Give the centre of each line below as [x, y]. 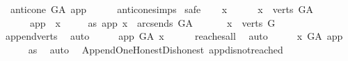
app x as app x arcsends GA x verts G [152, 22]
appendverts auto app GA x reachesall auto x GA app [174, 36]
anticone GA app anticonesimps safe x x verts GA [161, 9]
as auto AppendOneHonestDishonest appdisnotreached [156, 49]
